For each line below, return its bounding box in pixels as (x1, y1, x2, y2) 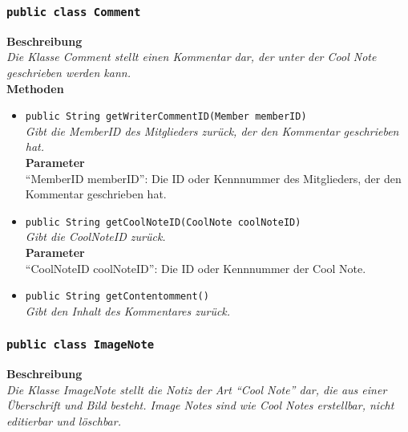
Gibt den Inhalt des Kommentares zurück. (25, 302, 231, 319)
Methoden (6, 79, 64, 96)
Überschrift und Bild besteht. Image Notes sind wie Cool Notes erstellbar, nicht (6, 397, 394, 414)
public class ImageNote (6, 338, 155, 352)
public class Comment (6, 5, 141, 18)
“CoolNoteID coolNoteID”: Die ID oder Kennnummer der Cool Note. (25, 259, 366, 276)
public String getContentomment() (25, 291, 209, 303)
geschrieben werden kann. (6, 63, 131, 80)
